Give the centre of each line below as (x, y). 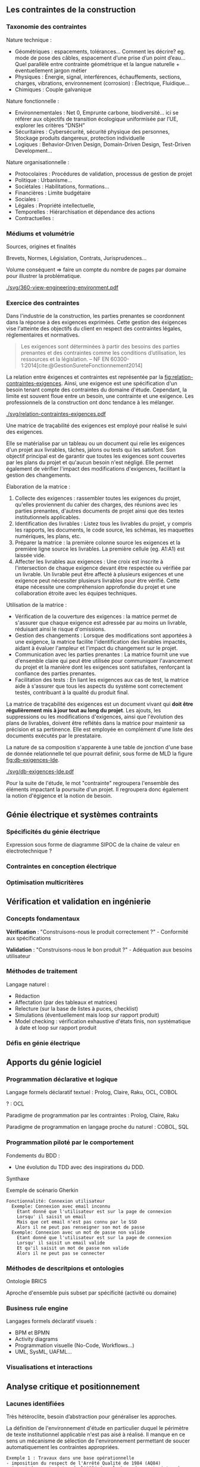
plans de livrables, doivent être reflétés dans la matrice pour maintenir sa (96, 723)
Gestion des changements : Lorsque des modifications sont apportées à (103, 635)
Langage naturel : (28, 984)
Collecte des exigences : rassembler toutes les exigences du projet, (98, 498)
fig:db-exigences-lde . (33, 760)
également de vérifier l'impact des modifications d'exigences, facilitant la (96, 469)
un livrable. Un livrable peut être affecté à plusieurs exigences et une (99, 575)
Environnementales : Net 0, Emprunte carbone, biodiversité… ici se (96, 112)
